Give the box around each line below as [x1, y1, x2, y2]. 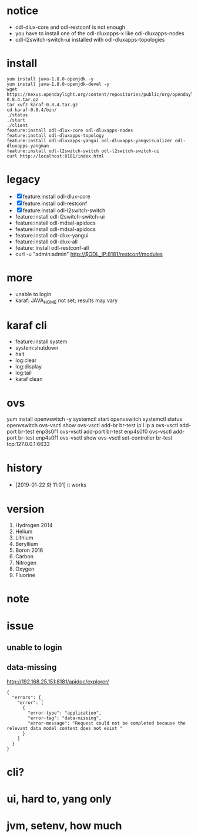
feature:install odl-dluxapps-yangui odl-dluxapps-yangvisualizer [6, 138, 173, 143]
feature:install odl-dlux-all [15, 238, 78, 245]
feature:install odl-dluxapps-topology [6, 132, 105, 139]
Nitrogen [15, 559, 37, 567]
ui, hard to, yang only [6, 792, 112, 806]
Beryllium [15, 541, 39, 548]
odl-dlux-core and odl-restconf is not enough [15, 24, 126, 31]
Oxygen [15, 565, 35, 572]
